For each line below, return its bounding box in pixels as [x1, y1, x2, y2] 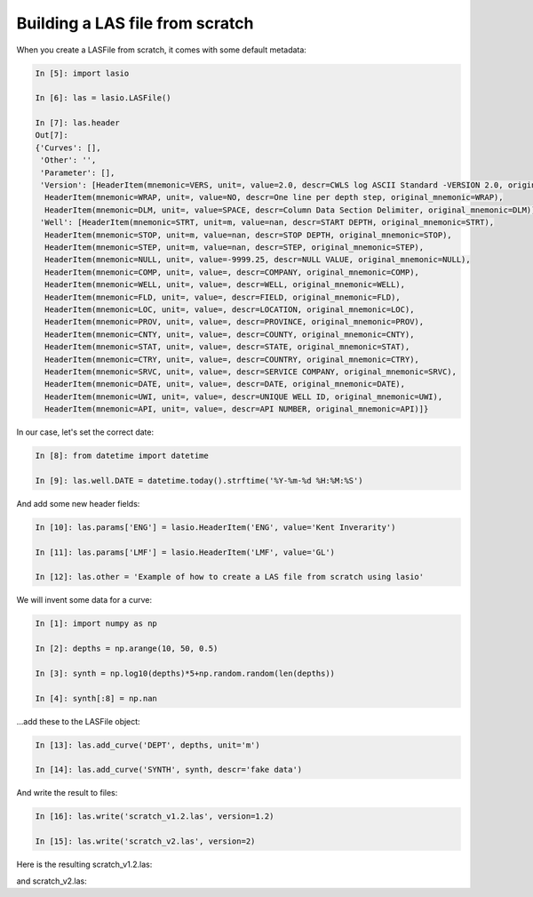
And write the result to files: [16, 788, 118, 798]
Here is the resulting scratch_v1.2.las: [16, 859, 153, 870]
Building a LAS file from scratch [16, 13, 254, 33]
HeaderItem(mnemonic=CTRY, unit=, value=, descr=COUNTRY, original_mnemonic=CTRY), [44, 354, 419, 364]
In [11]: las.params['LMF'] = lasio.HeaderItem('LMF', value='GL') [35, 547, 336, 557]
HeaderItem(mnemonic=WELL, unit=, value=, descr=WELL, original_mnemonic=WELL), [44, 280, 406, 290]
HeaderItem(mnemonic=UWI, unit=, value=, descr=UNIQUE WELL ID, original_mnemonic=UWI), [44, 391, 443, 402]
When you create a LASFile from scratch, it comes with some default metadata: [16, 44, 306, 55]
